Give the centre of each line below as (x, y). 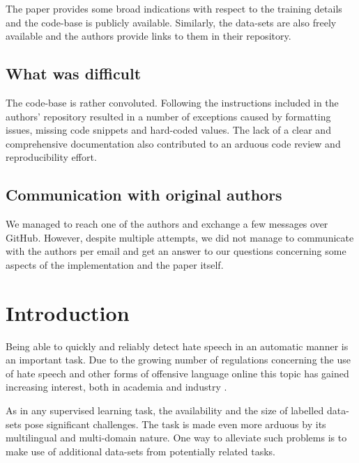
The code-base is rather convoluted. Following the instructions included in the (172, 102)
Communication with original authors (144, 195)
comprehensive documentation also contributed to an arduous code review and (173, 143)
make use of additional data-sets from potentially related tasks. (141, 451)
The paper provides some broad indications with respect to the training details (174, 8)
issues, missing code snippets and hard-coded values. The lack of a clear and (168, 130)
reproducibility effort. (51, 157)
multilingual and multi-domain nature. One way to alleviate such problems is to (176, 438)
